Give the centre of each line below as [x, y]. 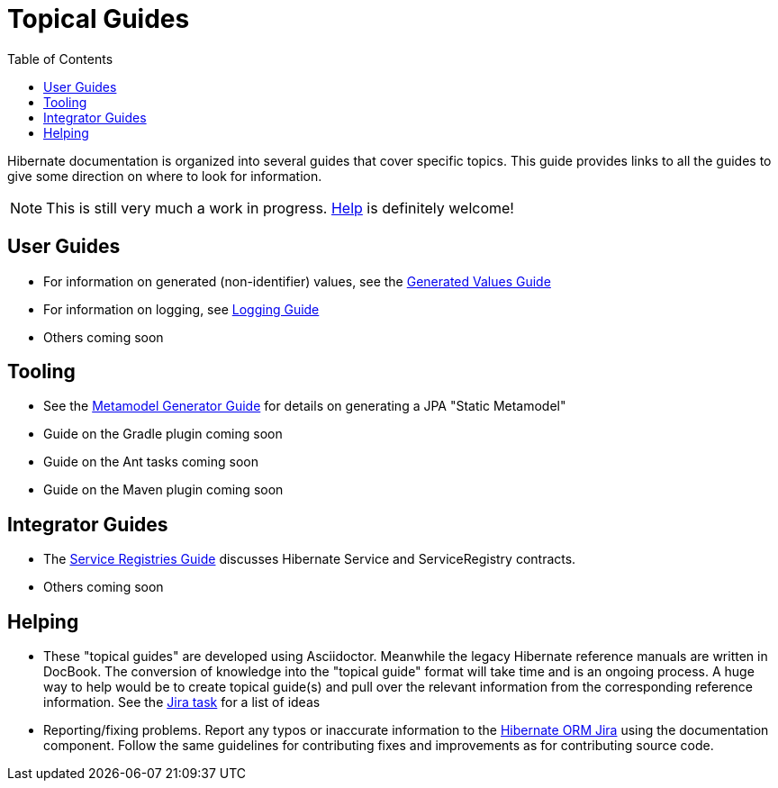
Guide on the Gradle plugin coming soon [163, 434]
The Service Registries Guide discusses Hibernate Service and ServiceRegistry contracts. [310, 559]
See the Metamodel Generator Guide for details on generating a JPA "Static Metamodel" [305, 406]
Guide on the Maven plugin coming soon [163, 490]
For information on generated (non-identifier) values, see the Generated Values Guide [297, 281]
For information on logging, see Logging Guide [181, 309]
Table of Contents [60, 59]
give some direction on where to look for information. [165, 176]
